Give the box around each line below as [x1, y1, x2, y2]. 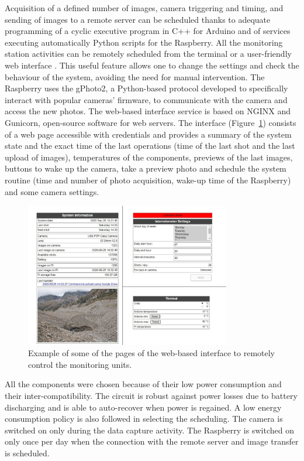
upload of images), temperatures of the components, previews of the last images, [5, 151, 293, 163]
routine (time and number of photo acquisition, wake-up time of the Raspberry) [5, 173, 291, 186]
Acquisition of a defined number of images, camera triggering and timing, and [5, 2, 284, 13]
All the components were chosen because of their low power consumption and [5, 378, 282, 390]
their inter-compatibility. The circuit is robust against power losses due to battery [5, 389, 298, 401]
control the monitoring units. [28, 358, 132, 370]
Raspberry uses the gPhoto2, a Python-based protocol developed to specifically [5, 82, 288, 94]
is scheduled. [5, 446, 50, 459]
